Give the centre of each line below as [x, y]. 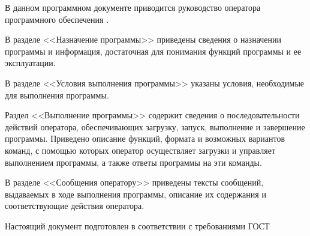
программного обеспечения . [57, 19]
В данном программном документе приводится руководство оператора [133, 7]
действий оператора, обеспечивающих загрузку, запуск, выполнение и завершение [155, 126]
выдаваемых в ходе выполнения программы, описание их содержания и [136, 194]
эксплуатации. [30, 63]
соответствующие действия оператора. [75, 206]
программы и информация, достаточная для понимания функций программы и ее [153, 51]
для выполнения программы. [57, 95]
